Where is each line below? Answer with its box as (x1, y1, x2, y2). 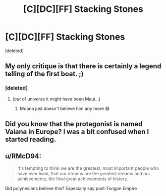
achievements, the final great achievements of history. (17, 176, 128, 182)
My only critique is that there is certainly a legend (5, 62, 162, 70)
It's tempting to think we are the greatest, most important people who (17, 165, 159, 171)
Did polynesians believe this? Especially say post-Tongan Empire (5, 185, 137, 191)
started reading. (5, 135, 56, 144)
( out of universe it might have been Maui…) (12, 96, 101, 102)
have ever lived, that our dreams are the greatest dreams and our (17, 170, 151, 176)
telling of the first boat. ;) (5, 70, 84, 78)
